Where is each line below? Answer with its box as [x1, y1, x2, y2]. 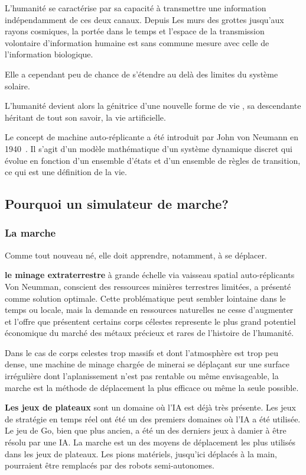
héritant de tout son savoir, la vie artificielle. [5, 111, 166, 123]
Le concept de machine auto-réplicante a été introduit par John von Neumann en [5, 131, 299, 143]
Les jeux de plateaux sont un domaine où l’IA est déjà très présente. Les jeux [5, 401, 296, 413]
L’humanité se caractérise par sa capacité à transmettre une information [5, 2, 266, 14]
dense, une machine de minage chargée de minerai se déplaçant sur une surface [5, 358, 289, 370]
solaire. [5, 79, 30, 92]
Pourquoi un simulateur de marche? [5, 195, 229, 213]
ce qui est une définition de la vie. [5, 166, 127, 178]
